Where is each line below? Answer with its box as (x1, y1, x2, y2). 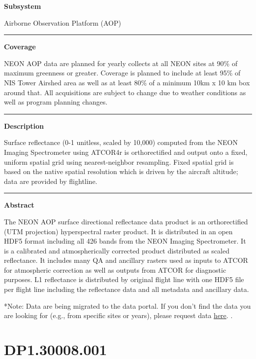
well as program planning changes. (4, 97, 108, 107)
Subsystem (4, 1, 41, 11)
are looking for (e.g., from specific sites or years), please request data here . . (4, 310, 233, 321)
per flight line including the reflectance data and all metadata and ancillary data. (4, 284, 249, 294)
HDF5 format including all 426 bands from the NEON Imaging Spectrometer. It (4, 236, 246, 246)
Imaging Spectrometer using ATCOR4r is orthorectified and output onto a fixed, (4, 146, 248, 157)
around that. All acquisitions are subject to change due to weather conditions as (4, 87, 246, 97)
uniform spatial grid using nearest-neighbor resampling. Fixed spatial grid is (4, 156, 234, 167)
